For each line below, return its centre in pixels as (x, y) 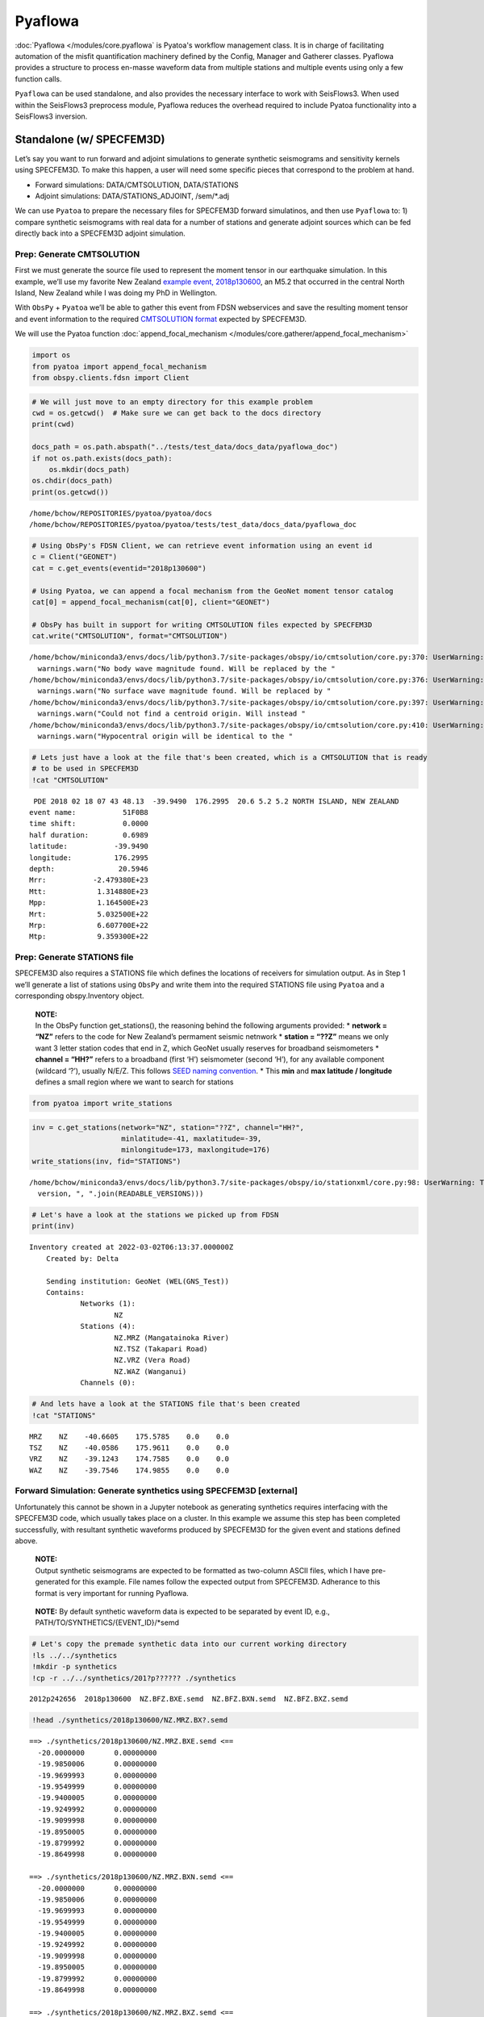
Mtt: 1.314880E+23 (89, 891)
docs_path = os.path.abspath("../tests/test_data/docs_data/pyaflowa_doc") (185, 447)
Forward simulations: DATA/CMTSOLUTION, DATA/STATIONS (137, 185)
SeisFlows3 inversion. (51, 116)
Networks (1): (108, 1304)
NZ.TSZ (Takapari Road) (161, 1349)
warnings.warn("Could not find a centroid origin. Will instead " (171, 714)
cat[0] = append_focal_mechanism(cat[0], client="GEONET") (151, 602)
